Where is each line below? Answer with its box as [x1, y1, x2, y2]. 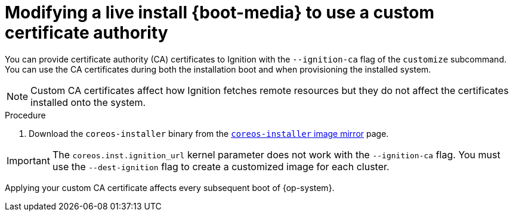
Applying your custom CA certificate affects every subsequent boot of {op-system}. [5, 182, 335, 193]
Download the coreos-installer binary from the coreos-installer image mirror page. [29, 128, 389, 139]
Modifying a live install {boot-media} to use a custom [5, 2, 435, 23]
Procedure [5, 109, 46, 120]
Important [7, 154, 50, 167]
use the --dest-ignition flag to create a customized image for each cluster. [52, 160, 390, 173]
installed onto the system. [30, 96, 146, 108]
